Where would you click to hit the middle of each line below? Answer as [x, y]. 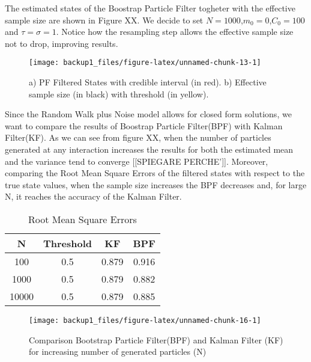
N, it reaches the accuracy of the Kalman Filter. [93, 196]
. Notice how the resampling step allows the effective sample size [175, 32]
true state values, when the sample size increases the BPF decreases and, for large [156, 184]
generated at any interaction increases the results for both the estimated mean [149, 149]
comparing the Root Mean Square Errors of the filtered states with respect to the [155, 173]
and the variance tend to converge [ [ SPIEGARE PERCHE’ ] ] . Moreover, [137, 161]
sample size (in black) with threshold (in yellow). [119, 94]
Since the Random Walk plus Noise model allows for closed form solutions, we [148, 114]
